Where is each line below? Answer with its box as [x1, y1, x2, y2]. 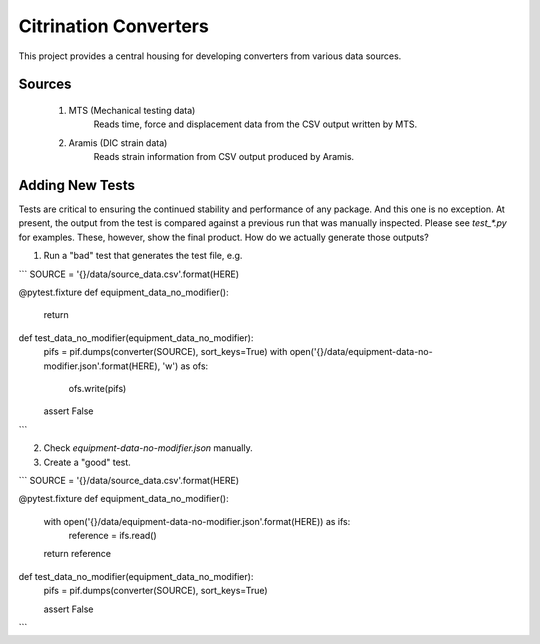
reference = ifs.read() [68, 530, 157, 542]
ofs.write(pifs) [68, 382, 127, 394]
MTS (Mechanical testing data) [68, 104, 196, 116]
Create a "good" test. [43, 456, 132, 468]
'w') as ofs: [162, 360, 209, 372]
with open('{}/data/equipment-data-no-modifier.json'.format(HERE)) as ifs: [43, 515, 351, 527]
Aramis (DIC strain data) [68, 136, 168, 149]
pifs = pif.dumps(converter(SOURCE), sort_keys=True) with [43, 346, 288, 358]
